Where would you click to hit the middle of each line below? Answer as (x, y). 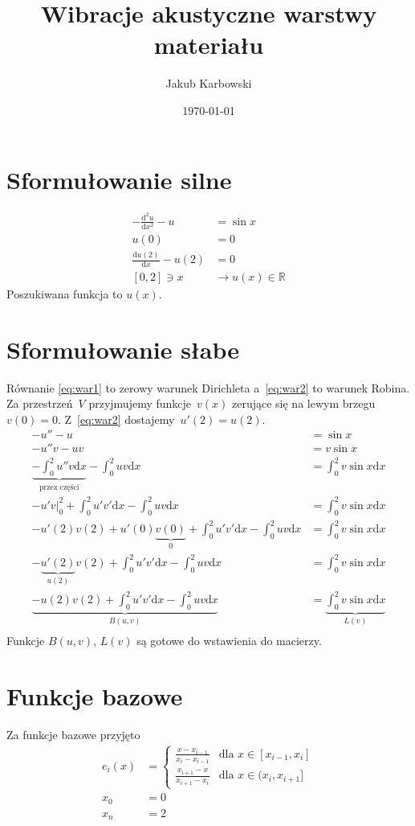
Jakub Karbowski (209, 83)
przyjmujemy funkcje (140, 403)
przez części (59, 487)
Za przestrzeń (40, 403)
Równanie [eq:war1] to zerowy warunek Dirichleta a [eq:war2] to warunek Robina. (208, 387)
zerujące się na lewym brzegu (303, 403)
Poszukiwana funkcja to (65, 293)
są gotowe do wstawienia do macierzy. (229, 641)
